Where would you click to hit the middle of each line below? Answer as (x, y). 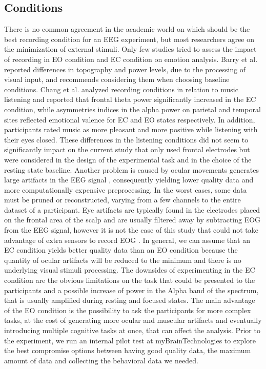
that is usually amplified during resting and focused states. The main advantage (130, 300)
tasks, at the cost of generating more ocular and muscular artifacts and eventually (133, 320)
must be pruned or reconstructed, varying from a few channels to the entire (122, 200)
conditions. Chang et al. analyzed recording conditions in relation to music (121, 89)
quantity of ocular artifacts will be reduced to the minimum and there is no (123, 260)
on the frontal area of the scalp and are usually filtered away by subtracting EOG (132, 220)
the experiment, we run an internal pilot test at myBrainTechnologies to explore (130, 340)
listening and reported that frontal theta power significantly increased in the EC (130, 99)
